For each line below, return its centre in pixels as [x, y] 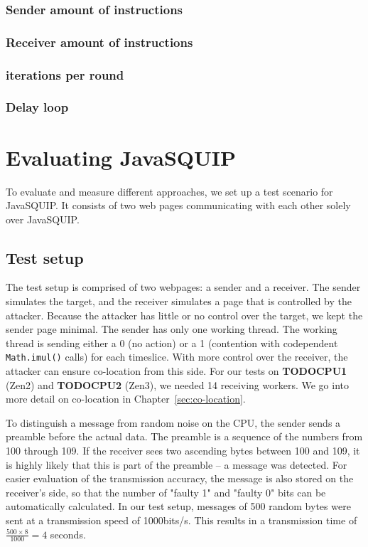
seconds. [68, 534]
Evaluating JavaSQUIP [121, 157]
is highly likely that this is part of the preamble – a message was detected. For [177, 464]
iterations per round [65, 74]
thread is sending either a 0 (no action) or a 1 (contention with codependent [172, 342]
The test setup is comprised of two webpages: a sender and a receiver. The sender [183, 287]
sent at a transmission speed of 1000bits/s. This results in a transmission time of [182, 520]
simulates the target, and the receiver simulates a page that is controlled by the [179, 301]
